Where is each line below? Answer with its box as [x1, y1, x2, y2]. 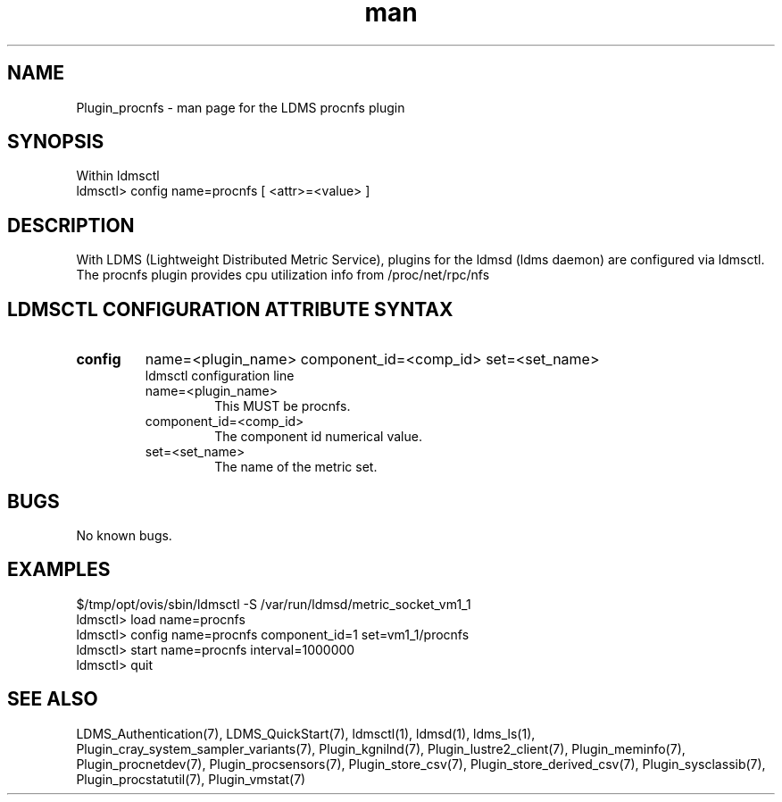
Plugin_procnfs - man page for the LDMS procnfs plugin [76, 99, 405, 115]
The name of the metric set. [214, 459, 378, 475]
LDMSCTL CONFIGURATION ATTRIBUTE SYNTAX [7, 297, 453, 321]
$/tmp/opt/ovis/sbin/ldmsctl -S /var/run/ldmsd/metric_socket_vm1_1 [76, 596, 471, 612]
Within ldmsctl [76, 168, 160, 184]
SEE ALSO [7, 688, 98, 711]
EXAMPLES [7, 558, 111, 581]
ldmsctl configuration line [145, 368, 295, 384]
